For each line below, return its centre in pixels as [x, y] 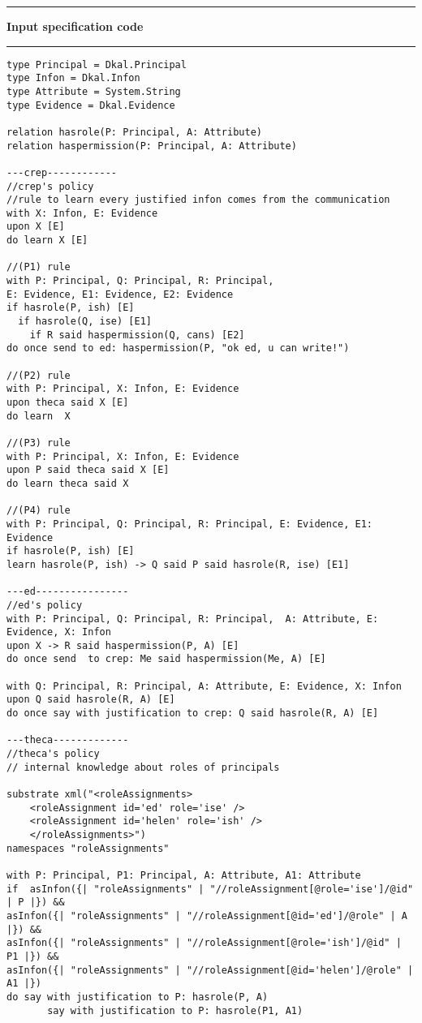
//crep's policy [50, 186]
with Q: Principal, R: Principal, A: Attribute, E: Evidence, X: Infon [204, 686]
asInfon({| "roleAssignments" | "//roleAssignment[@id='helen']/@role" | [210, 970]
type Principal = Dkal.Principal [97, 64]
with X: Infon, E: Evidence [82, 213]
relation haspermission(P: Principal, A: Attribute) [152, 146]
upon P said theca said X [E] [88, 470]
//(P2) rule [39, 375]
